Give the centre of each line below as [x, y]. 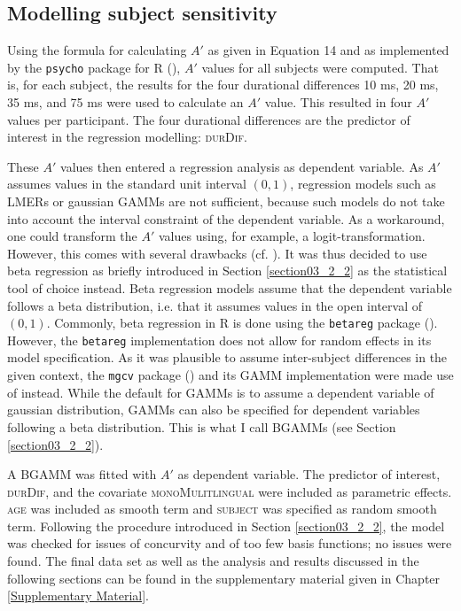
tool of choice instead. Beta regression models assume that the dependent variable [230, 287]
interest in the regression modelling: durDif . [127, 137]
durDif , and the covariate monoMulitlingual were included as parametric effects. [230, 491]
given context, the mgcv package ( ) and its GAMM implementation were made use [230, 375]
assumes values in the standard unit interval [127, 184]
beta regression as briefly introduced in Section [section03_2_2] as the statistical [227, 271]
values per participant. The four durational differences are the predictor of [209, 119]
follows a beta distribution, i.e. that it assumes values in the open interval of [215, 305]
